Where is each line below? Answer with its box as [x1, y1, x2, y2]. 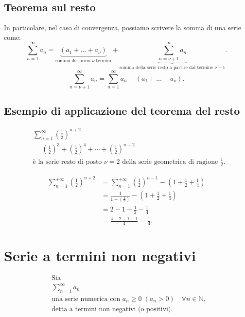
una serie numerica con [52, 295, 121, 302]
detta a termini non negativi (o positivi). [52, 305, 173, 313]
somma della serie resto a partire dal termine [119, 65, 213, 70]
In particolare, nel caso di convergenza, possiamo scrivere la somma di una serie [4, 22, 241, 33]
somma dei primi [55, 58, 91, 64]
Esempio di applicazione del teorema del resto [4, 103, 240, 118]
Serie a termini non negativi [4, 245, 196, 265]
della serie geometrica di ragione [122, 158, 218, 165]
